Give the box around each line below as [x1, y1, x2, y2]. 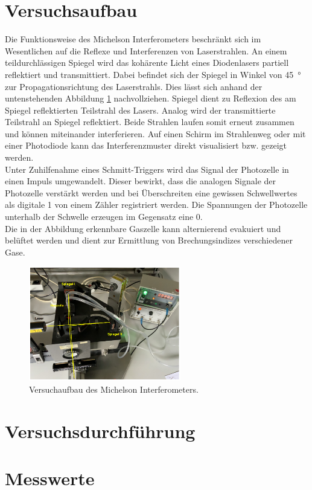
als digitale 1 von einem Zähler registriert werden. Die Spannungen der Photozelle [5, 198, 308, 211]
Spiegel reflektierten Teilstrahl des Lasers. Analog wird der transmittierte [5, 103, 276, 116]
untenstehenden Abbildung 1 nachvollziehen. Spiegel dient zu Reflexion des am [5, 92, 296, 105]
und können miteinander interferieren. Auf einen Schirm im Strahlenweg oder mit [5, 127, 306, 140]
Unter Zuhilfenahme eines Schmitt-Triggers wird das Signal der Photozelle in [5, 163, 289, 175]
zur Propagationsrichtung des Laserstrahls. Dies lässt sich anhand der [5, 80, 263, 92]
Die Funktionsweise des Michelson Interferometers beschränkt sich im [5, 33, 261, 45]
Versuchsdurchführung [5, 418, 196, 443]
